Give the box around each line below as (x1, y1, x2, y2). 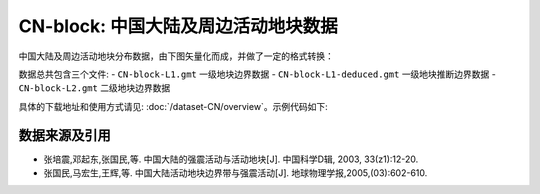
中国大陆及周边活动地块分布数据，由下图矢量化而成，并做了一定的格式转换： (18, 50, 334, 62)
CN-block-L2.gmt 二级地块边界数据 (18, 82, 171, 94)
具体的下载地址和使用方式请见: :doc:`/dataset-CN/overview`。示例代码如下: (18, 100, 329, 112)
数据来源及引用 (18, 126, 111, 144)
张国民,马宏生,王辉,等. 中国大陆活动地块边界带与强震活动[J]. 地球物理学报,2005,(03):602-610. (43, 167, 428, 179)
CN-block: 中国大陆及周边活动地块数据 (18, 15, 339, 37)
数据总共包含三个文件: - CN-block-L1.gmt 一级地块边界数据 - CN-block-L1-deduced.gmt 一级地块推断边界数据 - (18, 68, 497, 80)
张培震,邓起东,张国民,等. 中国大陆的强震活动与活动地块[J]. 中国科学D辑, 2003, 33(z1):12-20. (43, 153, 419, 165)
